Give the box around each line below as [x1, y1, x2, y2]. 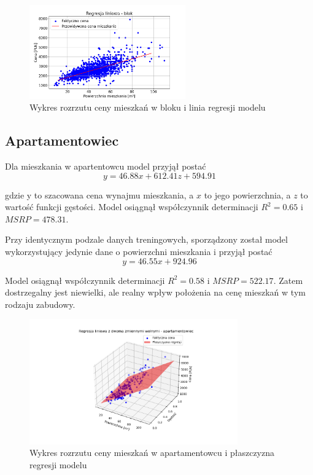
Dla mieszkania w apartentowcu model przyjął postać [5, 160, 206, 173]
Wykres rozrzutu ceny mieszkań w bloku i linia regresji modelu [29, 101, 266, 114]
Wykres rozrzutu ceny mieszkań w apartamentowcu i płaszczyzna [29, 446, 274, 459]
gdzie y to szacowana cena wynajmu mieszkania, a [5, 188, 194, 201]
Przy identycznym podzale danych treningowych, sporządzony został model [5, 233, 288, 246]
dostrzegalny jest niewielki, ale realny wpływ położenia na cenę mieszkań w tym [5, 286, 306, 299]
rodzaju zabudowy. [5, 297, 75, 310]
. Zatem [273, 273, 303, 286]
